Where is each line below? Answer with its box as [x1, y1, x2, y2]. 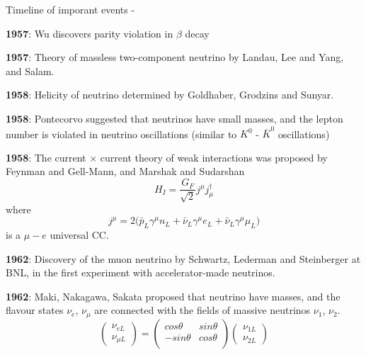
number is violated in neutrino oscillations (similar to [6, 126, 237, 141]
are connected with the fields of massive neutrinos [94, 303, 311, 317]
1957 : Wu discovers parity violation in [6, 26, 173, 40]
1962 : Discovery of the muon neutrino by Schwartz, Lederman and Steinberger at [6, 251, 361, 266]
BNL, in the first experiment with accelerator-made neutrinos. [6, 265, 275, 280]
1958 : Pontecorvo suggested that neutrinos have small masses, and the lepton [6, 111, 343, 125]
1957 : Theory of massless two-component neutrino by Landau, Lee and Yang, [6, 50, 344, 64]
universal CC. [50, 227, 109, 242]
